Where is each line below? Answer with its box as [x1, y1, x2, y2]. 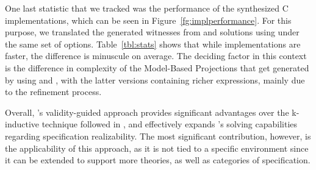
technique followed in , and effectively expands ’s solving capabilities [41, 118, 298, 130]
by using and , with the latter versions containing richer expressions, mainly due [5, 73, 305, 86]
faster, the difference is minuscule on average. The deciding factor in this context [5, 49, 307, 62]
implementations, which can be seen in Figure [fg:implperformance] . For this [5, 13, 292, 26]
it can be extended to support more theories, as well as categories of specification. [5, 154, 311, 166]
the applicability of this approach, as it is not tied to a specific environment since [5, 141, 309, 154]
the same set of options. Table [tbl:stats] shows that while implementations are [5, 37, 301, 50]
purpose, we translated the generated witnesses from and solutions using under [5, 26, 300, 38]
